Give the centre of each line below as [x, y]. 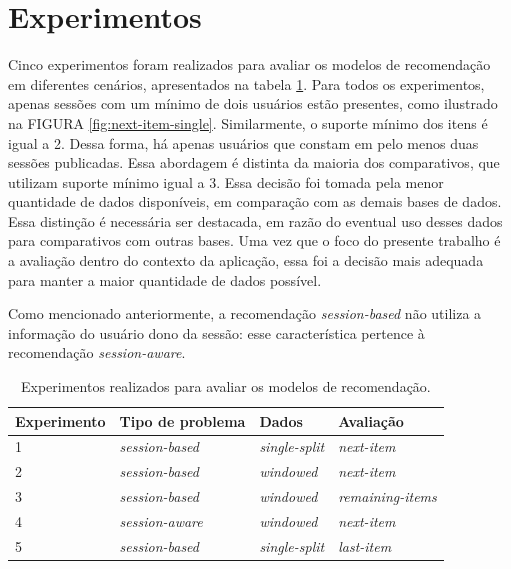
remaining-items [387, 496]
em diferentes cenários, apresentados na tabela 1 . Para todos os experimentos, [246, 83]
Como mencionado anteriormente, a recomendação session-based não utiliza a [245, 313]
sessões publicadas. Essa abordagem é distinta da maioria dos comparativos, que [254, 162]
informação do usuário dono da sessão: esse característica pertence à [216, 332]
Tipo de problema [182, 420]
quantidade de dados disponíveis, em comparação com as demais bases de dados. [255, 201]
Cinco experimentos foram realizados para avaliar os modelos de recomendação [249, 64]
